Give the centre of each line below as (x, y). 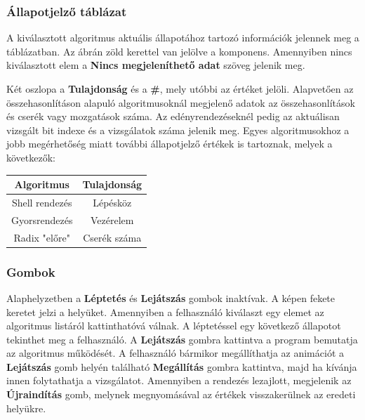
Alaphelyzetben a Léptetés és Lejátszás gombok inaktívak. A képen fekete (171, 297)
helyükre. (26, 408)
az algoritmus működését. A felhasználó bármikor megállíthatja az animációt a (175, 353)
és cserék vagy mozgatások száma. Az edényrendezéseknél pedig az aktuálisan (173, 116)
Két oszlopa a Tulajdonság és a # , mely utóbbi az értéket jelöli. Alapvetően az (180, 88)
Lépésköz (112, 202)
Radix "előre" (42, 237)
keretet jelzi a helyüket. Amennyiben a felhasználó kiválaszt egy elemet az (165, 311)
